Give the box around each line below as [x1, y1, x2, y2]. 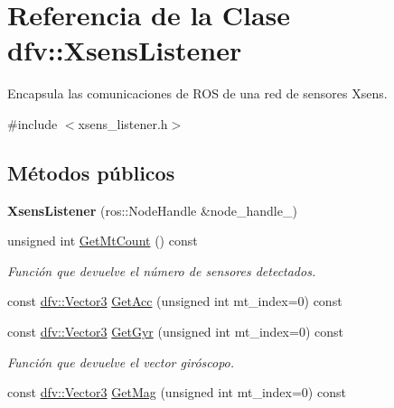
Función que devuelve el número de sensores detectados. [7, 261, 316, 280]
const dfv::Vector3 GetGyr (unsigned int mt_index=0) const [7, 322, 343, 341]
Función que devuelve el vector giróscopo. [7, 352, 235, 371]
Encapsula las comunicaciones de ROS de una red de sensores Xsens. [7, 84, 388, 103]
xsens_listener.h [78, 114, 168, 133]
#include [7, 114, 58, 133]
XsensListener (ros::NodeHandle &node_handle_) [7, 200, 297, 219]
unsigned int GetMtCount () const [7, 231, 198, 250]
